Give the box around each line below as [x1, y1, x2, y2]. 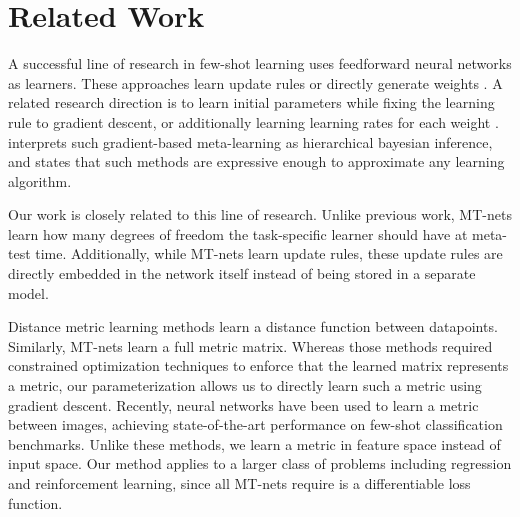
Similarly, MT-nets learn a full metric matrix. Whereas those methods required [8, 335, 493, 356]
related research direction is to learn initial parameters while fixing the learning [8, 92, 495, 113]
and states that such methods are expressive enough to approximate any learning [8, 151, 505, 172]
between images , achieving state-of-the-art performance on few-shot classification [8, 414, 503, 435]
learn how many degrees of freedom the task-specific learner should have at [8, 223, 468, 244]
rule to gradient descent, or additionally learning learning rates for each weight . [8, 111, 499, 132]
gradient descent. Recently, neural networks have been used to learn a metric [8, 394, 479, 415]
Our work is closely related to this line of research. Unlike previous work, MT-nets [8, 204, 512, 225]
